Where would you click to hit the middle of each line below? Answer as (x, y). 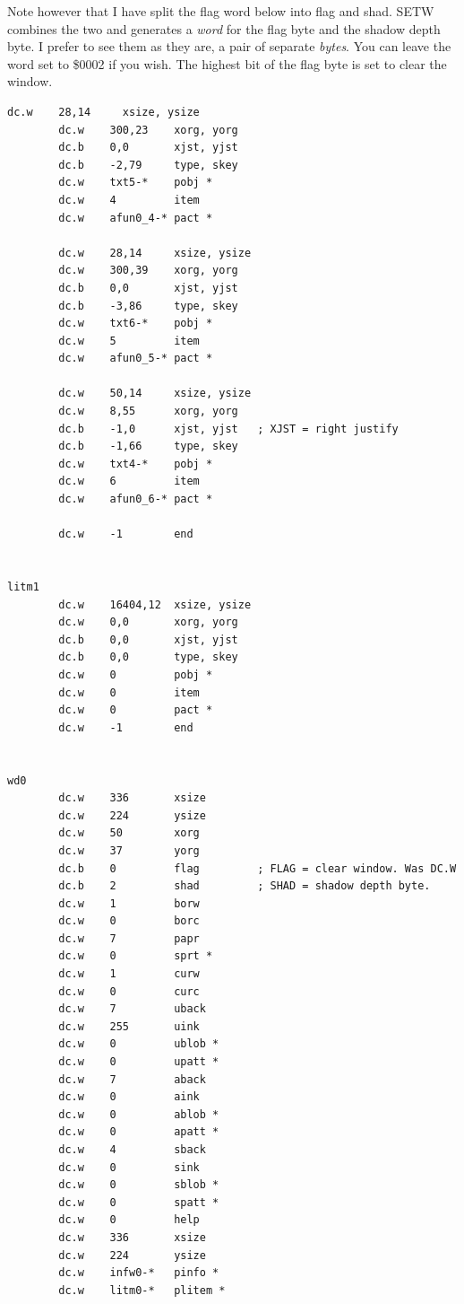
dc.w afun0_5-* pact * (136, 359)
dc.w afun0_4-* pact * (136, 218)
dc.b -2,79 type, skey (148, 165)
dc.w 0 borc (129, 921)
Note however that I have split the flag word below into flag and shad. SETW (221, 11)
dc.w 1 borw (129, 903)
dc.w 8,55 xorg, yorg (148, 411)
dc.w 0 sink (129, 1167)
